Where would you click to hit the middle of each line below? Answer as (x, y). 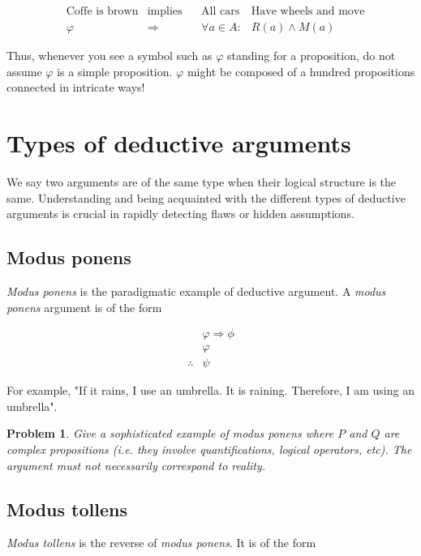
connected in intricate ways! (76, 87)
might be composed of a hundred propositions (301, 71)
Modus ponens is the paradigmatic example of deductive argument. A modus (196, 291)
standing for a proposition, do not (311, 56)
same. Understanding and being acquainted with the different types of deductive (206, 197)
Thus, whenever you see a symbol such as (110, 56)
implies (165, 12)
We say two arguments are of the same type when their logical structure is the (202, 181)
